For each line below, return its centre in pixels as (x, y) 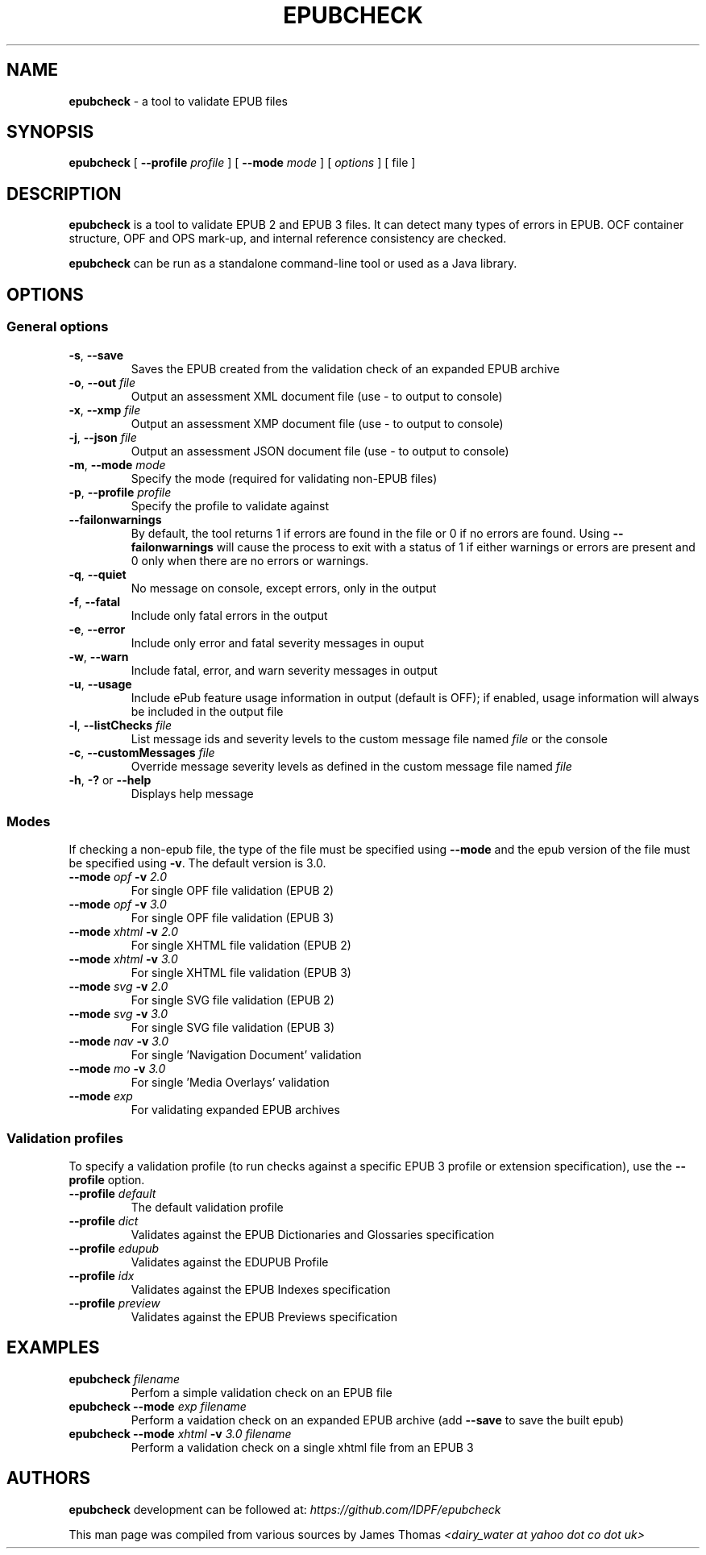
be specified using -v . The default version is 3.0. (197, 863)
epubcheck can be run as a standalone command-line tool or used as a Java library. (293, 264)
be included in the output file (207, 711)
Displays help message (192, 793)
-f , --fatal (95, 601)
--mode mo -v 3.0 (117, 1069)
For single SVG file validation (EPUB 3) (233, 1028)
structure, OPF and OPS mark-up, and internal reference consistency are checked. (288, 239)
